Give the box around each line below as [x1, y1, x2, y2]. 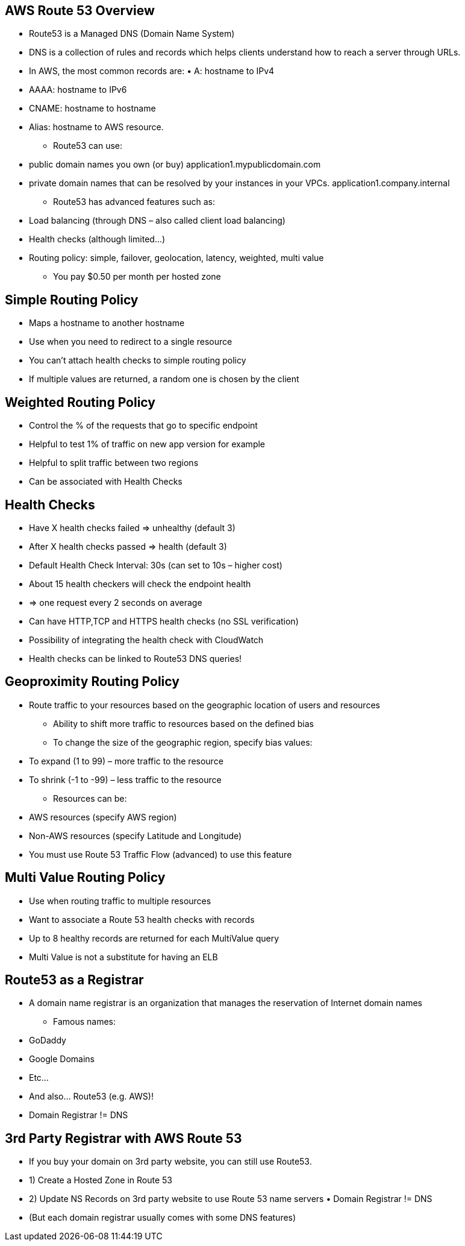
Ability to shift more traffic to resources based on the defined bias [53, 718, 314, 729]
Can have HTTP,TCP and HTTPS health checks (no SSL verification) [29, 615, 299, 626]
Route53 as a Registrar [5, 972, 144, 988]
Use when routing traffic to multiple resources [29, 895, 211, 906]
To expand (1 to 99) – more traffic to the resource [29, 755, 223, 766]
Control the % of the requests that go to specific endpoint [29, 420, 258, 431]
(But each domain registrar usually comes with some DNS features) [29, 1212, 296, 1223]
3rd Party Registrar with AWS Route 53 [5, 1130, 242, 1146]
